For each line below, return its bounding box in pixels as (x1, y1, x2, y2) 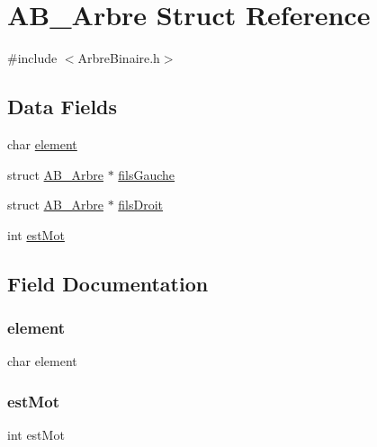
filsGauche (118, 165, 175, 183)
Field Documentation (7, 269, 209, 297)
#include (7, 49, 58, 67)
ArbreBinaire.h (77, 49, 160, 67)
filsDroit (118, 195, 164, 214)
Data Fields (7, 93, 118, 121)
